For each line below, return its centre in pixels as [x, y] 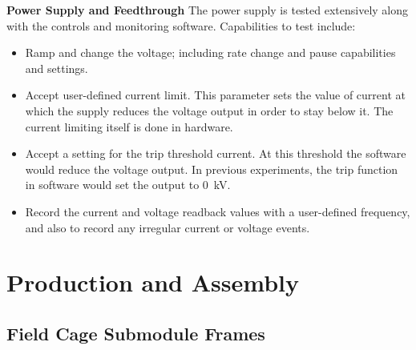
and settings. [57, 68]
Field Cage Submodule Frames [136, 333]
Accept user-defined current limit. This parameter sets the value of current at [216, 95]
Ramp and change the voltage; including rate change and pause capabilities [210, 52]
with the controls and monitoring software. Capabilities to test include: [181, 25]
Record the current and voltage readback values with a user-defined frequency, [218, 211]
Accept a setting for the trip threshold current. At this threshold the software [216, 153]
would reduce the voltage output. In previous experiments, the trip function [212, 169]
